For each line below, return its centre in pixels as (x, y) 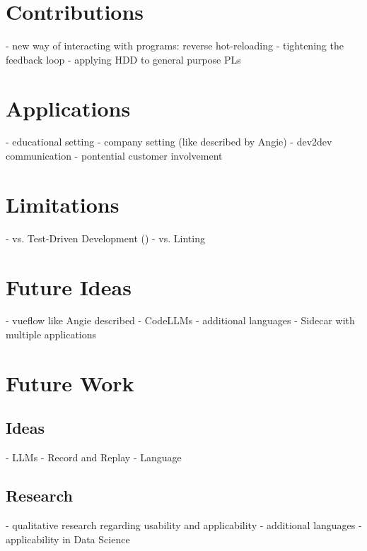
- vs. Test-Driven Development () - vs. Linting (105, 238)
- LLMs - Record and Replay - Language (94, 457)
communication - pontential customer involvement (114, 156)
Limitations (63, 204)
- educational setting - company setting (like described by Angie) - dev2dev (169, 142)
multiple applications (51, 334)
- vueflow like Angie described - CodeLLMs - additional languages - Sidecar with (180, 320)
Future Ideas (69, 286)
